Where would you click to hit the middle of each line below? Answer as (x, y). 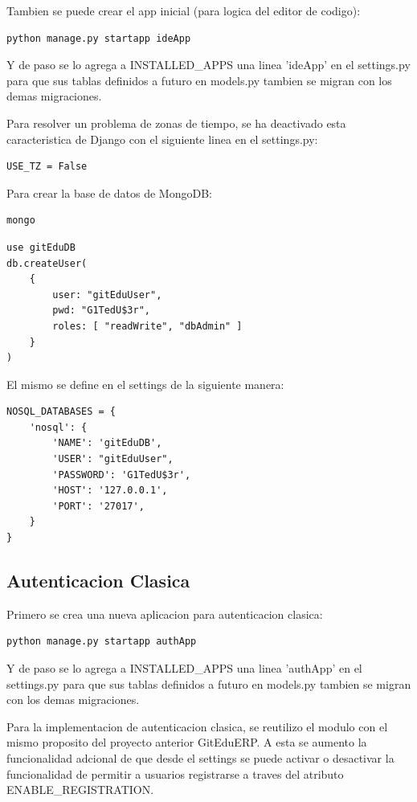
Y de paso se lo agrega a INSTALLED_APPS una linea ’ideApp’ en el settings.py (208, 65)
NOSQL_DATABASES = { (61, 412)
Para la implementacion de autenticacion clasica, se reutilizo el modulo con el (197, 726)
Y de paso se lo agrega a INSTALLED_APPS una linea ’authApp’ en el (184, 668)
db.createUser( (47, 263)
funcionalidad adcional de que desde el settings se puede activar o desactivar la (200, 757)
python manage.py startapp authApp (102, 642)
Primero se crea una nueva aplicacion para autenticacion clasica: (165, 614)
